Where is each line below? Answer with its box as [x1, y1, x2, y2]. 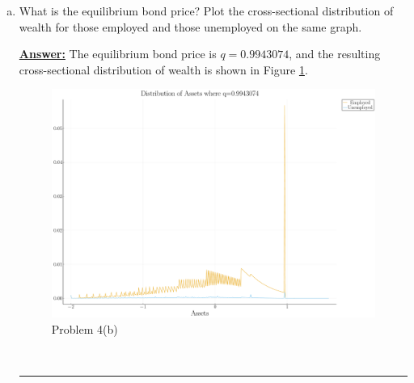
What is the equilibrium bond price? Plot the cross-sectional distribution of [19, 2, 394, 19]
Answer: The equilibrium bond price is [19, 45, 217, 62]
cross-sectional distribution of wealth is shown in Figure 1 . [19, 61, 308, 78]
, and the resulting [289, 45, 381, 62]
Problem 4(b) [51, 320, 118, 337]
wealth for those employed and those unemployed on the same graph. [19, 18, 362, 35]
